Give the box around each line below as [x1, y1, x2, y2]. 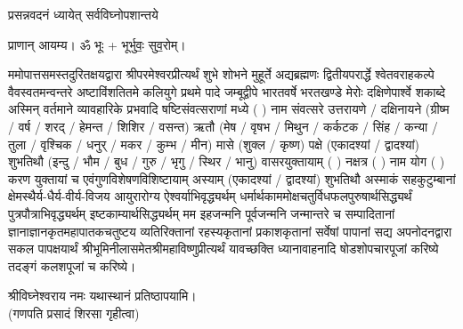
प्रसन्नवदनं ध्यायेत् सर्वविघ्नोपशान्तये [8, 5, 158, 23]
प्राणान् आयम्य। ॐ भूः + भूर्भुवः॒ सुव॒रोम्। [8, 35, 186, 53]
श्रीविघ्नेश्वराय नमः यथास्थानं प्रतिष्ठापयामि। [8, 286, 197, 305]
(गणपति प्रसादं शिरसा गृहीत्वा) [8, 303, 140, 322]
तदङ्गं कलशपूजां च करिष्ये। [8, 256, 136, 275]
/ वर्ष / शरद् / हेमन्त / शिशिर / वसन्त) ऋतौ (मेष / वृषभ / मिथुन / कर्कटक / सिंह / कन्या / [8, 116, 438, 135]
